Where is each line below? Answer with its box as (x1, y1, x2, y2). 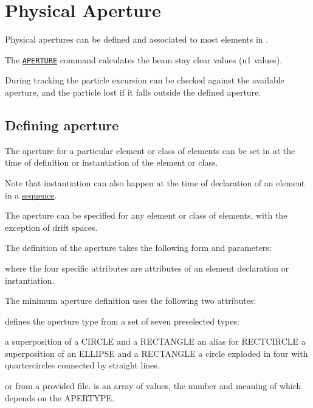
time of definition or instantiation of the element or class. (5, 156, 218, 169)
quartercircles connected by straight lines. (5, 359, 160, 371)
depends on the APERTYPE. (5, 391, 114, 404)
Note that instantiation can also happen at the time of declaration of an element (5, 176, 305, 189)
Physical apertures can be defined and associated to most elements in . (5, 33, 269, 46)
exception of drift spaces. (5, 220, 98, 233)
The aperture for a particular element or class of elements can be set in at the (5, 144, 295, 157)
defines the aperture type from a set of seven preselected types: (5, 314, 239, 327)
